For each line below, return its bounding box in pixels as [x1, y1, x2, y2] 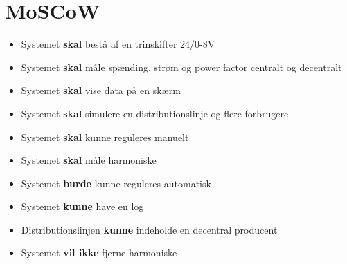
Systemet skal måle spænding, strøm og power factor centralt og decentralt [21, 59, 342, 74]
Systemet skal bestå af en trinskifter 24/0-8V [21, 37, 215, 51]
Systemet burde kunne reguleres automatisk [21, 176, 211, 190]
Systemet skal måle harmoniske [21, 153, 157, 167]
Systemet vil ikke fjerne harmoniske [21, 245, 177, 260]
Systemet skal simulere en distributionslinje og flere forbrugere [21, 106, 289, 120]
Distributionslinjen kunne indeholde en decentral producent [21, 222, 278, 236]
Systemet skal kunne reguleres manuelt [21, 129, 189, 144]
